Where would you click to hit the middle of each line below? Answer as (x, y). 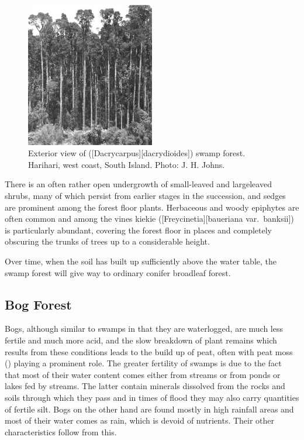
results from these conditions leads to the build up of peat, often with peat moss (149, 351)
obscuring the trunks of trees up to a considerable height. (107, 241)
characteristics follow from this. (61, 432)
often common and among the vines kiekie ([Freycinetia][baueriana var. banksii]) (149, 219)
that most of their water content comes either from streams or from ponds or (143, 374)
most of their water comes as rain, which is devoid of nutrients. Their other (140, 420)
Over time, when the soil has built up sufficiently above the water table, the (141, 261)
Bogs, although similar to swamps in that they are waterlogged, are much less (144, 329)
